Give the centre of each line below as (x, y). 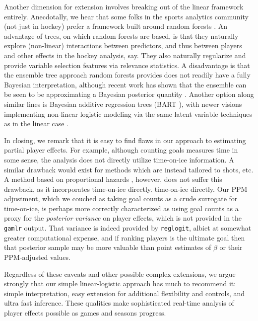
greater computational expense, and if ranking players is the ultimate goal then (125, 237)
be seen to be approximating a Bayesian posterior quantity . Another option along (129, 94)
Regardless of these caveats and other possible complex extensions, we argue (120, 274)
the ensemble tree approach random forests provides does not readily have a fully (127, 75)
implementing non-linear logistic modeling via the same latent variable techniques (128, 114)
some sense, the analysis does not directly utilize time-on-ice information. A (119, 159)
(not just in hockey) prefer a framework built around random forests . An (116, 26)
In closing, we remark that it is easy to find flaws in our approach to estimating (125, 140)
